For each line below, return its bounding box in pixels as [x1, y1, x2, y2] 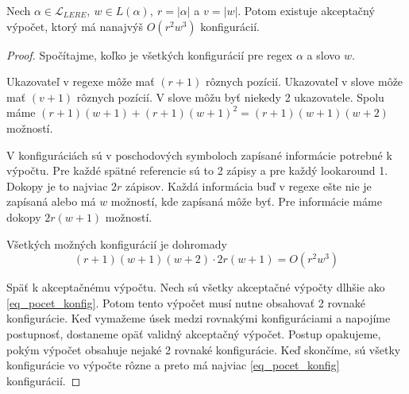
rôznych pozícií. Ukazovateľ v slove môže [205, 73, 403, 90]
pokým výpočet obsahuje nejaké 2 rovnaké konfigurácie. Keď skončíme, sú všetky [6, 341, 401, 357]
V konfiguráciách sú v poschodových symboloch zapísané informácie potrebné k [6, 146, 392, 163]
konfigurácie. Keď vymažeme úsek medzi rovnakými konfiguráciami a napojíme [6, 310, 391, 326]
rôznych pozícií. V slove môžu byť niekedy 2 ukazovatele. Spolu [76, 88, 384, 105]
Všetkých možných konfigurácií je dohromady [6, 235, 227, 252]
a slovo [307, 46, 341, 63]
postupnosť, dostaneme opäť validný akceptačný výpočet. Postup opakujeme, [6, 325, 381, 342]
